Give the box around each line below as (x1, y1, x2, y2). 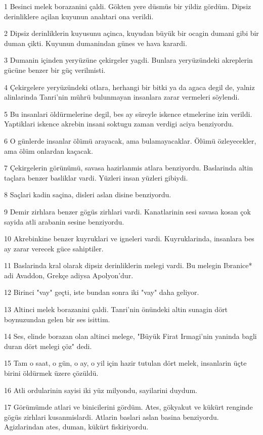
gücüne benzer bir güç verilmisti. (4, 64, 106, 75)
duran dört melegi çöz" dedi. (4, 340, 92, 351)
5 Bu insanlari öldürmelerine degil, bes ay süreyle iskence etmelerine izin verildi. (4, 108, 252, 119)
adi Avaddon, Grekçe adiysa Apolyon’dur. (4, 270, 134, 280)
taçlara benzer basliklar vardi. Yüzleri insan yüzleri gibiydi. (4, 172, 188, 183)
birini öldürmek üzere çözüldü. (4, 368, 99, 378)
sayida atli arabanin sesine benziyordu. (4, 216, 124, 227)
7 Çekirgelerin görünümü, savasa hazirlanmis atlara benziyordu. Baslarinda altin (4, 162, 253, 173)
